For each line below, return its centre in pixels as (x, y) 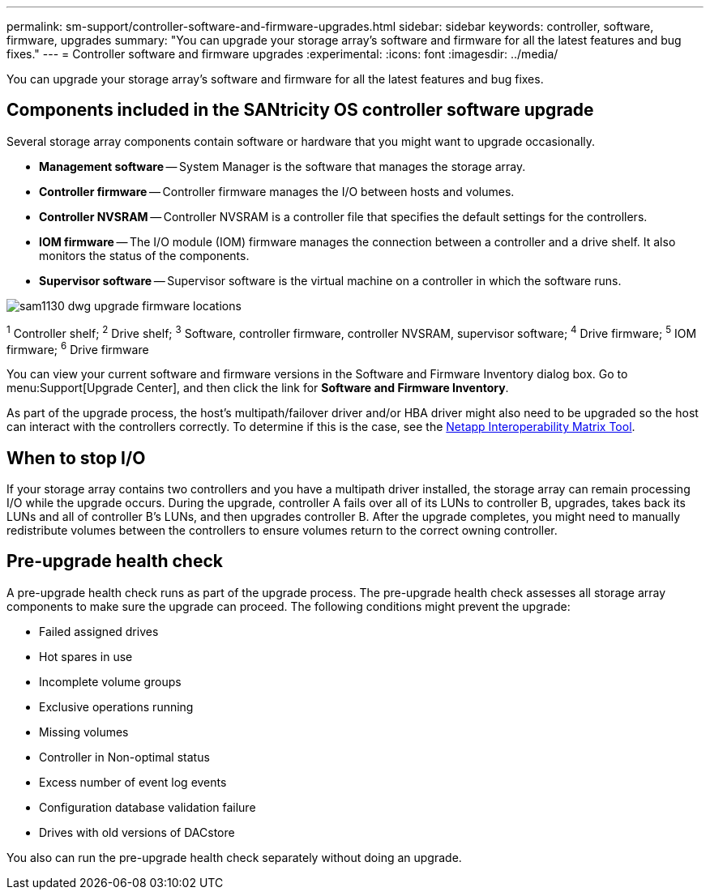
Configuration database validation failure (148, 807)
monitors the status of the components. (144, 255)
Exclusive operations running (116, 706)
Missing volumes (84, 732)
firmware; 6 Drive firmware (78, 348)
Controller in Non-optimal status (124, 757)
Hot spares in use (86, 656)
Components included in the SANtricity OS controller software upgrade (300, 110)
